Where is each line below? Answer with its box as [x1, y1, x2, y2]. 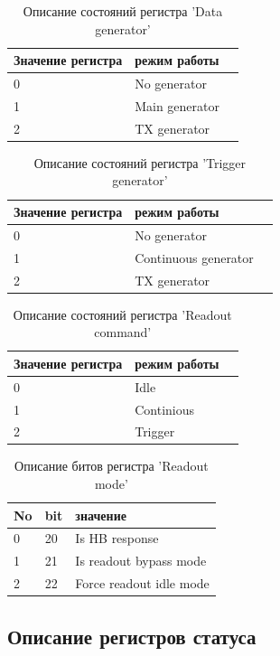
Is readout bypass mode [75, 551, 207, 570]
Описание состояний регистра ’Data [23, 2, 223, 20]
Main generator [135, 96, 220, 115]
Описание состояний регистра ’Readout [13, 305, 232, 323]
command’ [94, 323, 152, 342]
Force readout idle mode [75, 574, 210, 593]
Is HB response [75, 529, 159, 548]
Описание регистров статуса [7, 622, 257, 650]
